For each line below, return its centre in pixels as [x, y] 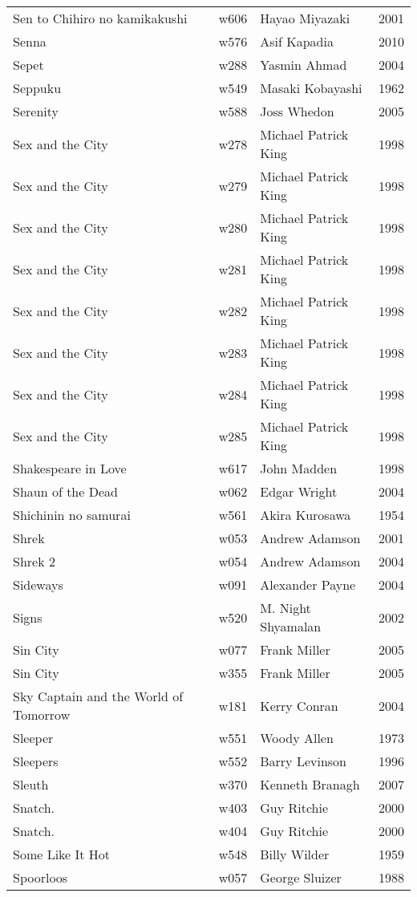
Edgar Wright [299, 491]
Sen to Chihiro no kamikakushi [100, 18]
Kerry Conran [299, 705]
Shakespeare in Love [70, 468]
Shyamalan [291, 626]
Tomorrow [42, 714]
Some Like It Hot [62, 854]
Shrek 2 [34, 561]
